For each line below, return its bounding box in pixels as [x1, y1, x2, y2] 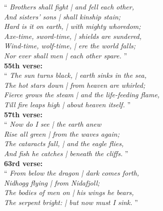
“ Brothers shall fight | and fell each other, [4, 1, 134, 11]
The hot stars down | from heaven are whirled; [4, 79, 145, 90]
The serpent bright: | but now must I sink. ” [4, 197, 138, 207]
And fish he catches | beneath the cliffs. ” [4, 148, 128, 158]
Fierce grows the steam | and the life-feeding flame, [4, 89, 160, 100]
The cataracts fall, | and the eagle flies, [4, 138, 124, 149]
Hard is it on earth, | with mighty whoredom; [4, 21, 141, 31]
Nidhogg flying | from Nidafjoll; [4, 177, 100, 188]
